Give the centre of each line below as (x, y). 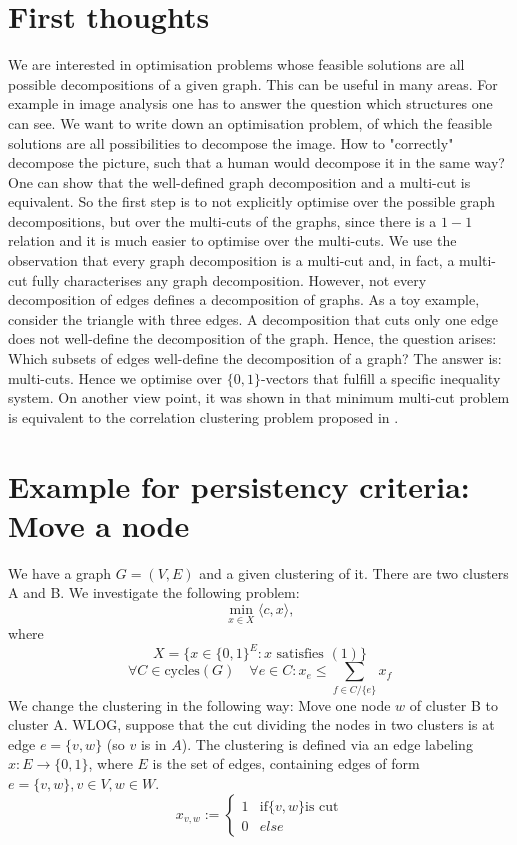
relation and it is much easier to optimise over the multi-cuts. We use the (232, 240)
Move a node (99, 524)
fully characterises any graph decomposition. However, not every (229, 279)
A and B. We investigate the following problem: (154, 592)
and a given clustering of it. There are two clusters (354, 572)
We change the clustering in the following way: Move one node (199, 704)
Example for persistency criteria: (239, 485)
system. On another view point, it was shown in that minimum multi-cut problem (259, 397)
